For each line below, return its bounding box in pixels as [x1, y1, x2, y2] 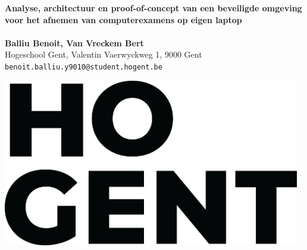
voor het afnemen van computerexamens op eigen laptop [5, 13, 242, 26]
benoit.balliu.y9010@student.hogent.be [5, 62, 162, 71]
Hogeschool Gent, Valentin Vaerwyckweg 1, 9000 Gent [5, 48, 202, 61]
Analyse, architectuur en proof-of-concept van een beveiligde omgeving [5, 2, 302, 14]
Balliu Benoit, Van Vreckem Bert [5, 36, 144, 49]
